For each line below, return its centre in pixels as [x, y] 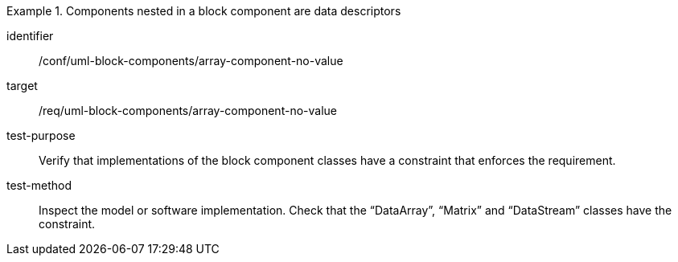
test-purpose [41, 135]
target [22, 86]
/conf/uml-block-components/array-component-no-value [191, 61]
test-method [39, 185]
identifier [30, 36]
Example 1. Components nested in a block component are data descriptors [204, 11]
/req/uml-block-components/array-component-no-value [188, 111]
